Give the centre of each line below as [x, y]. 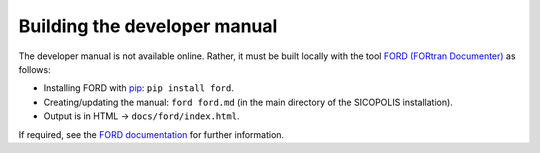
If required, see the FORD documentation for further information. [151, 134]
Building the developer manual [148, 26]
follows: [34, 69]
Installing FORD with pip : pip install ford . [138, 88]
